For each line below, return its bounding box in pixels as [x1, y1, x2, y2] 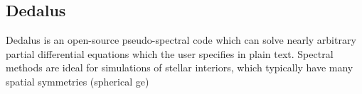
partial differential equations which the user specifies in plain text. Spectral [6, 46, 334, 61]
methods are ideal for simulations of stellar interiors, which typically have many [6, 60, 353, 75]
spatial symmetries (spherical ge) [6, 74, 149, 88]
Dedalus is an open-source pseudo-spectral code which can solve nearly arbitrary [6, 33, 356, 47]
